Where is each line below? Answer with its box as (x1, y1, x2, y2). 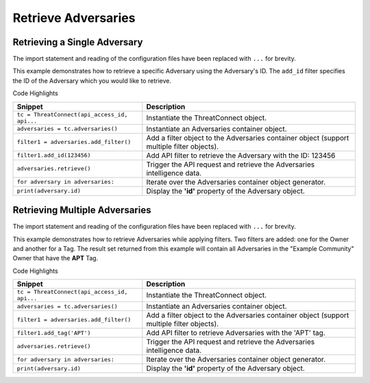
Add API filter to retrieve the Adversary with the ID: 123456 (146, 151, 336, 160)
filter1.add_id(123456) (16, 151, 91, 159)
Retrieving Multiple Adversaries (12, 204, 151, 216)
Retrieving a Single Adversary (12, 36, 143, 48)
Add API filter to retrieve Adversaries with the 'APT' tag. (146, 328, 325, 338)
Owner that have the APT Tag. (12, 254, 99, 262)
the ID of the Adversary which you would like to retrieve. (12, 76, 171, 85)
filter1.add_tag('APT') (16, 329, 91, 336)
